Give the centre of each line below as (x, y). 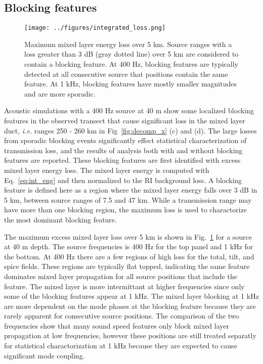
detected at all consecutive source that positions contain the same (126, 74)
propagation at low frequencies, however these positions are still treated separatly (130, 335)
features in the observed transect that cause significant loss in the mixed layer (125, 121)
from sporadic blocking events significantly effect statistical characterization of (125, 140)
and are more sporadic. (60, 93)
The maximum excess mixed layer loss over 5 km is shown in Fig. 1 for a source (128, 236)
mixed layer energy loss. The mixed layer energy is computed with (107, 170)
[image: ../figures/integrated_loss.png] (95, 28)
